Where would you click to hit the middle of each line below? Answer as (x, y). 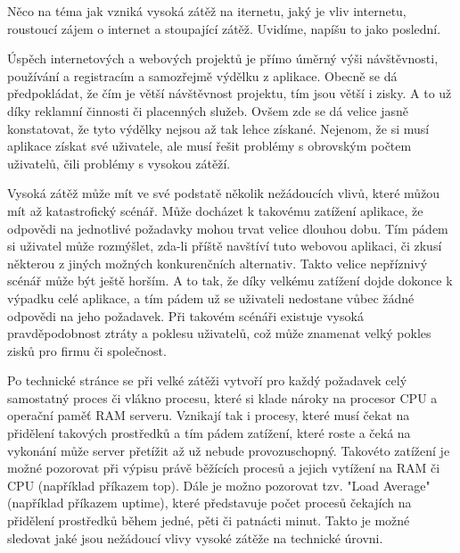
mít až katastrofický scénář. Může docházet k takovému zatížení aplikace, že (215, 210)
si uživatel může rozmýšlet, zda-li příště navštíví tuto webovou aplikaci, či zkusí (225, 246)
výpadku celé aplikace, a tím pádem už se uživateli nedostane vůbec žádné (211, 297)
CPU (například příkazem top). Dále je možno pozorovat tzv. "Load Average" (219, 485)
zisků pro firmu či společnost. (87, 350)
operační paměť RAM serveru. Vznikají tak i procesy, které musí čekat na (209, 415)
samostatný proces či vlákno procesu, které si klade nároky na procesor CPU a (222, 397)
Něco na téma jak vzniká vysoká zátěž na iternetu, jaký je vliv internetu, (207, 11)
